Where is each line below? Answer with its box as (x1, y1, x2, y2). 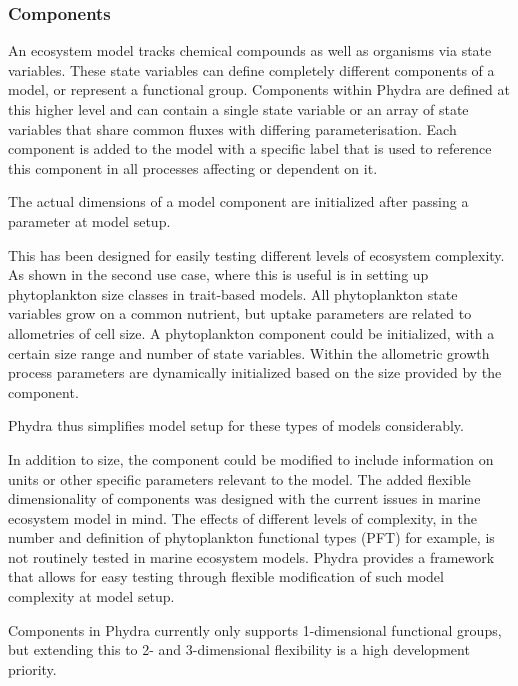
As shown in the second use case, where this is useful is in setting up (8, 264, 429, 285)
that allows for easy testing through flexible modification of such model (8, 566, 444, 587)
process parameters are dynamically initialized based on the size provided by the (8, 362, 502, 383)
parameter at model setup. (8, 210, 171, 231)
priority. (8, 658, 57, 679)
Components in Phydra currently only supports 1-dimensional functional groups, (8, 619, 502, 640)
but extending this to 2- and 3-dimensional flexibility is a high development (8, 639, 470, 660)
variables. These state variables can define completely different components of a (8, 59, 495, 80)
